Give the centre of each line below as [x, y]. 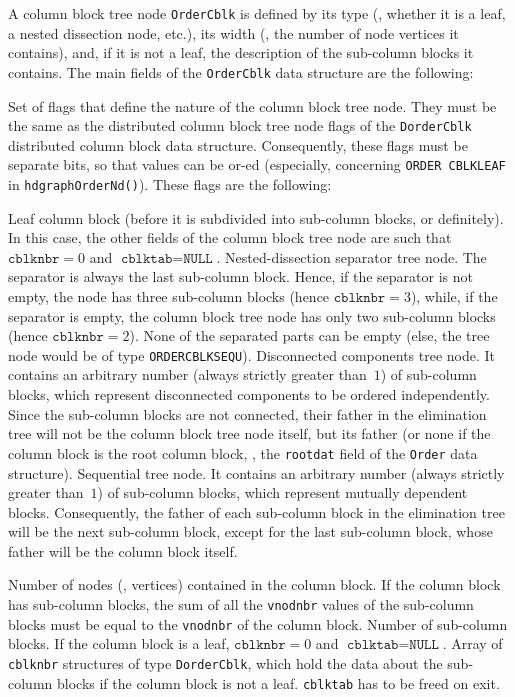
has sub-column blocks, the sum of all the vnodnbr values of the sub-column [241, 604]
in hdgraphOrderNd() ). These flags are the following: [170, 184]
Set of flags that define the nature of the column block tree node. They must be [252, 105]
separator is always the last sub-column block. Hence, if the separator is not [240, 276]
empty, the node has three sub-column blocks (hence [169, 296]
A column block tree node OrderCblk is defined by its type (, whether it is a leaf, [257, 13]
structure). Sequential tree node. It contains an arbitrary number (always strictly [256, 472]
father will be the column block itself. [123, 550]
